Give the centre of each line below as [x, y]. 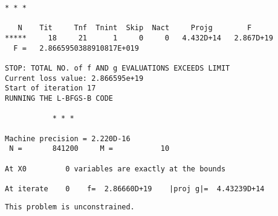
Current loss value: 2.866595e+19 [74, 78]
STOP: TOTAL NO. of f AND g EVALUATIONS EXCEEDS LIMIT [118, 68]
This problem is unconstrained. [70, 207]
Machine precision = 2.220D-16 [68, 138]
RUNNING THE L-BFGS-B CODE [59, 98]
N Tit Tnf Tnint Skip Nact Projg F [135, 28]
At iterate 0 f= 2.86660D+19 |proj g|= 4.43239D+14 [135, 189]
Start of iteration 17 [50, 88]
